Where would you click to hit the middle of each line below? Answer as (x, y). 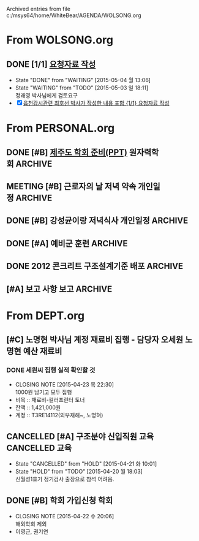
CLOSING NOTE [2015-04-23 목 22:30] (65, 385)
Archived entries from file (38, 9)
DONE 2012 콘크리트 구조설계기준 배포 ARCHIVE (95, 266)
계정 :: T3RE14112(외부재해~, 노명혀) (59, 415)
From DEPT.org (46, 316)
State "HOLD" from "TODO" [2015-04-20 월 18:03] (79, 472)
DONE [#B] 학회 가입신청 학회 (60, 500)
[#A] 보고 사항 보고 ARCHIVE (59, 289)
